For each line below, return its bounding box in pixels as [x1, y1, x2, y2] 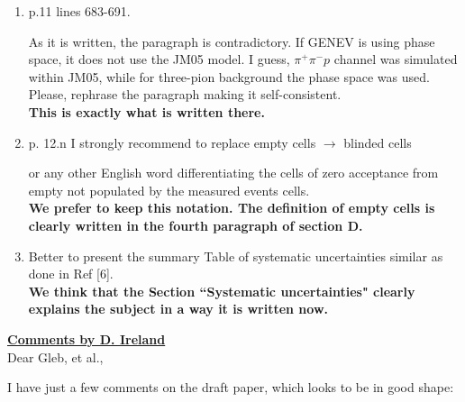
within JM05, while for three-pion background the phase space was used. [28, 67, 430, 86]
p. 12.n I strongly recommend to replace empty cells [28, 132, 316, 151]
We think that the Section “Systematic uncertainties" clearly [28, 281, 415, 300]
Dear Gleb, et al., [7, 347, 104, 366]
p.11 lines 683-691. [28, 2, 131, 20]
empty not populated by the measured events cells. [28, 180, 310, 199]
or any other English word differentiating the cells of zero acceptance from [28, 163, 439, 182]
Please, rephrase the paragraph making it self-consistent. [28, 85, 342, 104]
